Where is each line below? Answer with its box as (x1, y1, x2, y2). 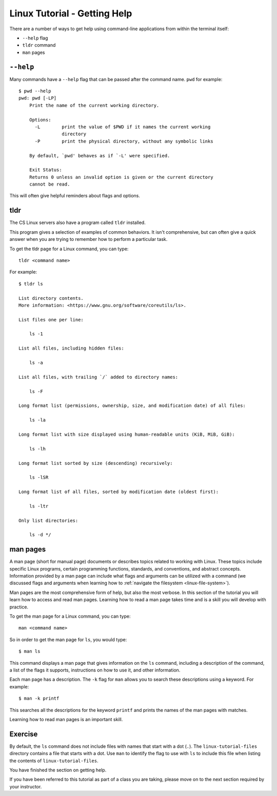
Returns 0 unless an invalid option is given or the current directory (29, 174, 213, 180)
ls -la (29, 417, 46, 423)
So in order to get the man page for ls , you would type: (9, 636, 127, 643)
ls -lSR (29, 475, 49, 480)
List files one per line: (18, 317, 84, 322)
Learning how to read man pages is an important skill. (9, 716, 123, 722)
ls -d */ (29, 532, 51, 538)
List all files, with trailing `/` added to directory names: (18, 374, 179, 380)
